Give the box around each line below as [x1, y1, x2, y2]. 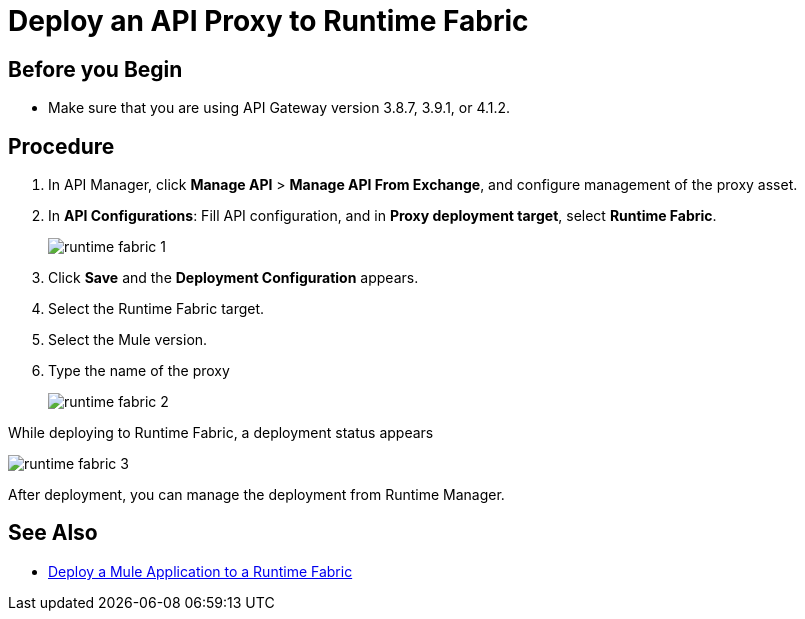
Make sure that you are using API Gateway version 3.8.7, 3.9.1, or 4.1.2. [48, 99, 511, 117]
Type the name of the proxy [48, 362, 230, 380]
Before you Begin [8, 56, 183, 82]
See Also [8, 520, 98, 546]
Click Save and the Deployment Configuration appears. [48, 269, 419, 287]
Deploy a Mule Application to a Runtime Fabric [48, 562, 353, 580]
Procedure [8, 133, 115, 159]
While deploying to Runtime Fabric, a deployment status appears [8, 424, 434, 442]
